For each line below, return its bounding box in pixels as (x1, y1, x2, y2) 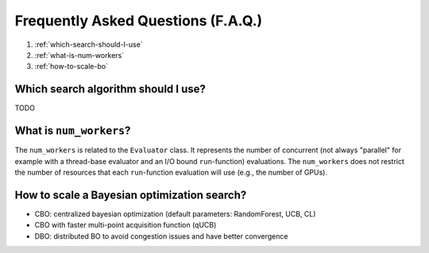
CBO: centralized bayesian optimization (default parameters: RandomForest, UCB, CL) (34, 209, 316, 218)
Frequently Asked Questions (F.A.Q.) (14, 12, 263, 29)
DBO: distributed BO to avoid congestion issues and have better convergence (34, 231, 288, 241)
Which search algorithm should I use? (14, 82, 207, 96)
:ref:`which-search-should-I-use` (34, 40, 143, 49)
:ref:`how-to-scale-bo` (34, 62, 109, 71)
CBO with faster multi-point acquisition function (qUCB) (34, 220, 217, 230)
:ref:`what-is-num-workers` (34, 50, 125, 59)
